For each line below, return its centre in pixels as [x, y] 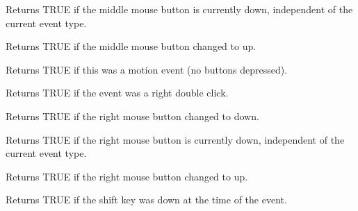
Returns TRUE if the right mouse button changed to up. [127, 176]
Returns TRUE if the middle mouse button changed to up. [131, 46]
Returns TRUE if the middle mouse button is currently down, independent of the [179, 9]
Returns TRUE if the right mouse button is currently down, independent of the [175, 139]
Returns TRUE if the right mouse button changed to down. [132, 116]
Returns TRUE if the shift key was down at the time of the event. [146, 200]
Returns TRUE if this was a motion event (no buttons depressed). [147, 69]
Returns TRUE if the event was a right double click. [117, 93]
